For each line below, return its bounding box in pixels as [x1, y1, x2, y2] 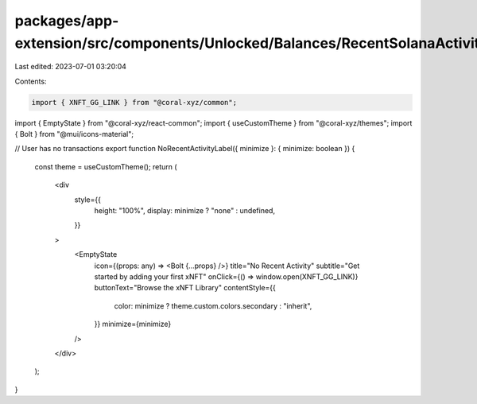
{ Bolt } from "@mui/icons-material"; [14, 130, 134, 139]
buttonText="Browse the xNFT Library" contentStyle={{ [94, 283, 276, 293]
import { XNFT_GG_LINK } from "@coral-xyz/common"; [31, 98, 238, 107]
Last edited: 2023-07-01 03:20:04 [14, 62, 127, 72]
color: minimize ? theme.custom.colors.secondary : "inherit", [114, 301, 312, 310]
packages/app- [14, 12, 119, 29]
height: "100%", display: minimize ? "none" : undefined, [94, 206, 276, 216]
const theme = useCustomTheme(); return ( [34, 161, 178, 171]
